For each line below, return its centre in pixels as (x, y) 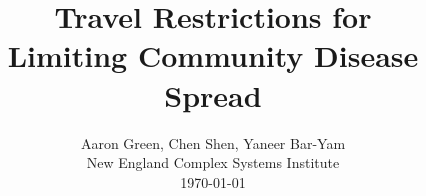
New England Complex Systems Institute (213, 162)
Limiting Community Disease (213, 55)
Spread (213, 94)
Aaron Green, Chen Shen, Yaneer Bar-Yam (213, 142)
